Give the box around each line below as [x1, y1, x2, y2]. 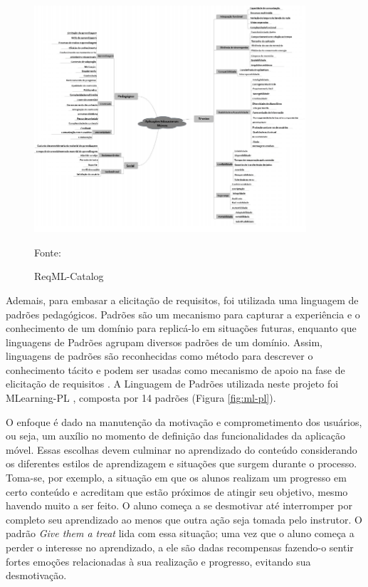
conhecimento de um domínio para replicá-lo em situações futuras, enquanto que [6, 321, 357, 336]
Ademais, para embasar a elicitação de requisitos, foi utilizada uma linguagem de [6, 292, 359, 307]
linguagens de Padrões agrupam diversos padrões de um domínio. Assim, [6, 334, 323, 349]
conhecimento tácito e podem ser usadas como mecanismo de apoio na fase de [6, 362, 345, 377]
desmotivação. [6, 568, 67, 583]
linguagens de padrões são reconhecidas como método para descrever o [6, 348, 313, 363]
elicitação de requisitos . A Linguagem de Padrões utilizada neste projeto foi [6, 376, 339, 391]
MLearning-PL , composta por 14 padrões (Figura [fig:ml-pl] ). [6, 390, 276, 405]
